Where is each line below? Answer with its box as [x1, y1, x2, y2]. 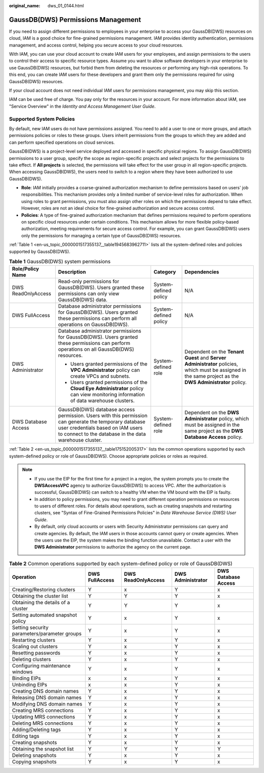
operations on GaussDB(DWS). [58, 321, 129, 328]
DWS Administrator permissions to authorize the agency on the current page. [34, 544, 192, 550]
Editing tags [12, 733, 40, 740]
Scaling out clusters [12, 643, 58, 650]
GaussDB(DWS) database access [58, 406, 135, 413]
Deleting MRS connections [12, 720, 73, 727]
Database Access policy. [184, 433, 243, 440]
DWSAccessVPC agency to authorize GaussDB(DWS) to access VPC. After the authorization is [34, 482, 226, 488]
